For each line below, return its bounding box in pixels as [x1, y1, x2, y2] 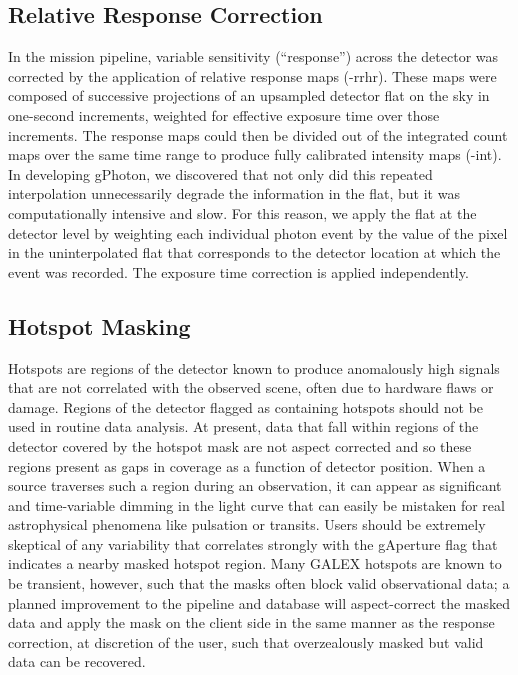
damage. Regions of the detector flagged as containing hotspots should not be [8, 396, 484, 417]
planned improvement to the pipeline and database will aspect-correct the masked [8, 592, 510, 613]
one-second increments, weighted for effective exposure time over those [8, 104, 440, 125]
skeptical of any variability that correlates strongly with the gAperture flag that [8, 533, 498, 554]
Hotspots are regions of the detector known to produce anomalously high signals [8, 357, 500, 378]
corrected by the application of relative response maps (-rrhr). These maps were [8, 65, 497, 86]
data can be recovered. [8, 651, 146, 672]
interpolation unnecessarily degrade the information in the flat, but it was [8, 183, 460, 204]
